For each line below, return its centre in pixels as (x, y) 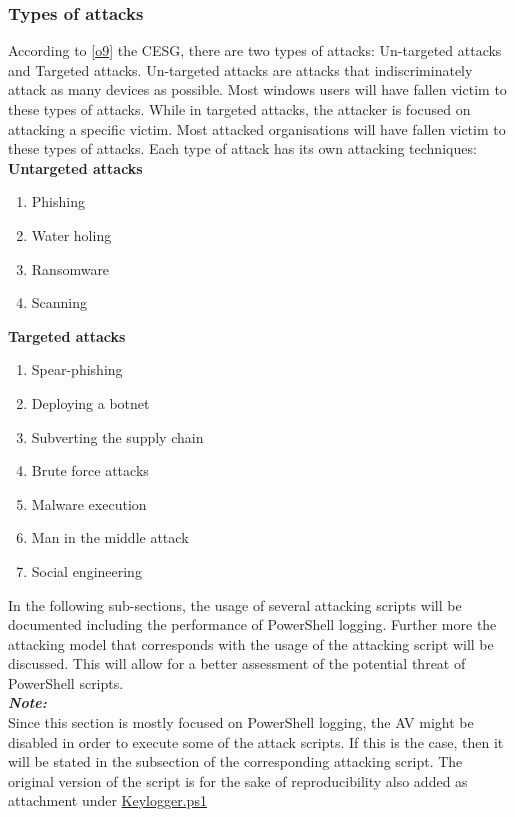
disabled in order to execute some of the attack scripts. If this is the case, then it (256, 741)
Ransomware (70, 268)
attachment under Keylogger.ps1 (107, 800)
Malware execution (89, 503)
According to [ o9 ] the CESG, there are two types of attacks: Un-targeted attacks (255, 50)
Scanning (59, 302)
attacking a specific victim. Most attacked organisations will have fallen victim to (257, 128)
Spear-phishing (77, 369)
